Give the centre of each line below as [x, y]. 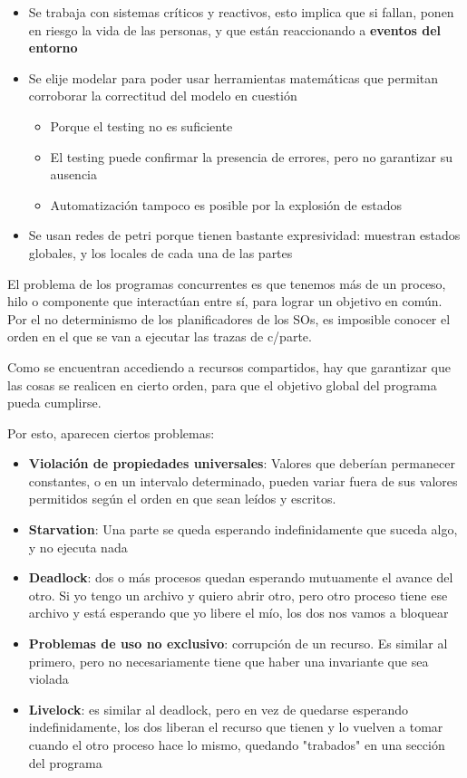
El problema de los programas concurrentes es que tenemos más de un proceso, [227, 283]
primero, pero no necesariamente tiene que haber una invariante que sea [229, 661]
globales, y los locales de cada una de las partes [161, 252]
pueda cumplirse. [54, 403]
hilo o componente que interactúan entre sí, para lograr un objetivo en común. [225, 301]
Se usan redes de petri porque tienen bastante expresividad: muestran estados [244, 235]
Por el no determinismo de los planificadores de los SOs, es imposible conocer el [229, 318]
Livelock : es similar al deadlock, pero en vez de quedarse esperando [219, 709]
